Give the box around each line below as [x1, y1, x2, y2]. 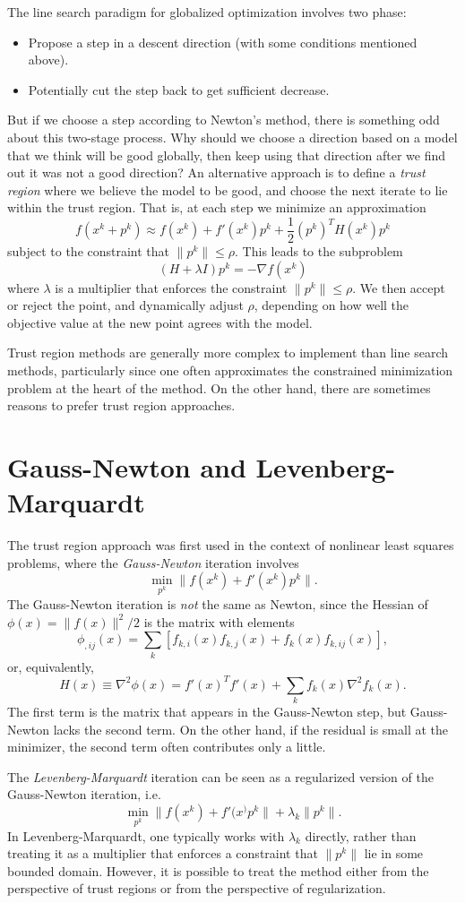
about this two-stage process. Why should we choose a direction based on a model [7, 127, 458, 146]
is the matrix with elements [143, 612, 295, 631]
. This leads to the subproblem [235, 242, 403, 260]
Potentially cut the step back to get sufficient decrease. [28, 80, 330, 99]
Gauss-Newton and [7, 448, 246, 485]
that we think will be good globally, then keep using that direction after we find [7, 145, 446, 164]
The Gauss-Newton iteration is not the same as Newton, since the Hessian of [7, 595, 428, 614]
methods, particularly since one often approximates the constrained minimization [7, 360, 453, 379]
